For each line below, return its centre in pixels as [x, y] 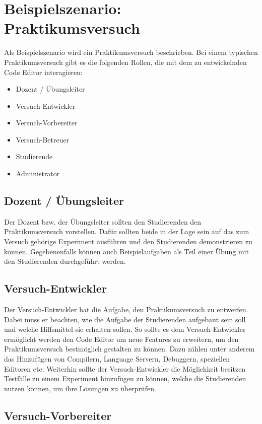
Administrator [38, 173]
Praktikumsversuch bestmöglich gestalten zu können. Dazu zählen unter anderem [129, 349]
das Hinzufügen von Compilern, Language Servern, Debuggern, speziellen [117, 359]
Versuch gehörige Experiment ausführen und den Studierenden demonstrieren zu [128, 241]
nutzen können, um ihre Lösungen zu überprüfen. [80, 388]
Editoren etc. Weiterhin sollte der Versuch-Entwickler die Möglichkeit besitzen [125, 368]
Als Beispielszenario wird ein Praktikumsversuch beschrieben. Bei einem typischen [131, 52]
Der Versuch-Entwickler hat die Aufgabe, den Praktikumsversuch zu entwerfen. [126, 309]
